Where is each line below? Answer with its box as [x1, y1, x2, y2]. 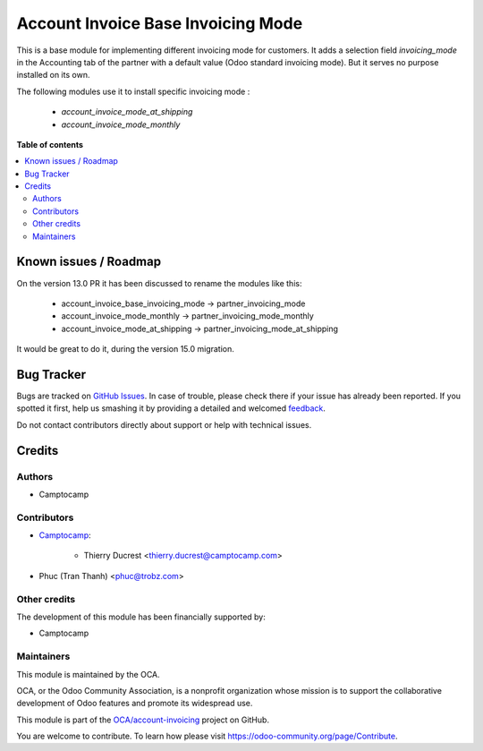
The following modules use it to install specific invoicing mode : [16, 86, 250, 97]
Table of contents [16, 139, 84, 149]
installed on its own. [16, 70, 90, 81]
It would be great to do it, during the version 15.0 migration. [16, 344, 234, 354]
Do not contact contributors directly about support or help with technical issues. [16, 419, 312, 430]
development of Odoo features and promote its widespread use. [16, 698, 253, 709]
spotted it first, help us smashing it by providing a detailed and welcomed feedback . [16, 403, 326, 414]
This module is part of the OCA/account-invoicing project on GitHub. [16, 714, 270, 725]
